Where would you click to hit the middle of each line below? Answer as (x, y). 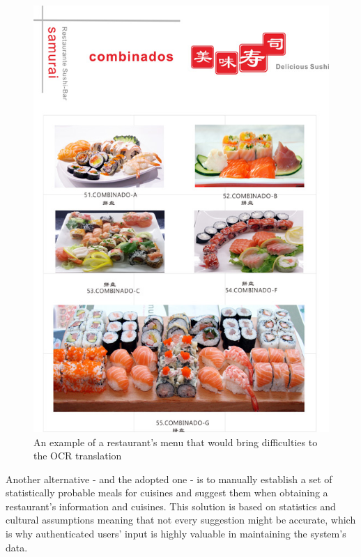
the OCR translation (78, 456)
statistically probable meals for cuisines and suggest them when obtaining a (167, 493)
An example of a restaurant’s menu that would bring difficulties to (176, 442)
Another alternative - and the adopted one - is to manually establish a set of (169, 479)
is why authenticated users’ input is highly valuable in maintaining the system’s (176, 534)
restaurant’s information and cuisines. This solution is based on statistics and (171, 506)
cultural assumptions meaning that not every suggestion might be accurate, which (181, 520)
